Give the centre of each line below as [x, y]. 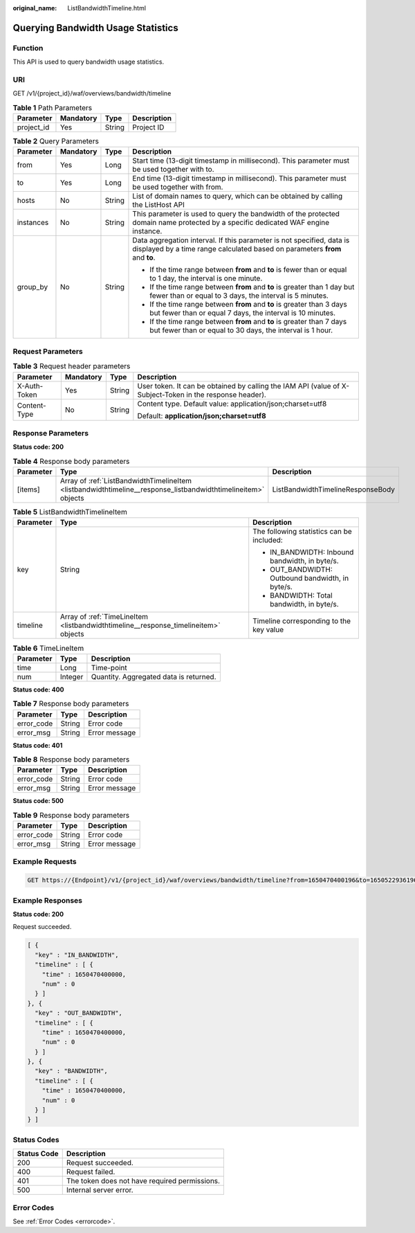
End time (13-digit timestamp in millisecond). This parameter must [239, 179]
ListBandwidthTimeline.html [107, 8]
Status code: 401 [38, 745]
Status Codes [36, 1140]
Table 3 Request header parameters [72, 366]
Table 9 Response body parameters [71, 815]
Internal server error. [100, 1190]
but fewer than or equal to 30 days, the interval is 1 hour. [241, 330]
